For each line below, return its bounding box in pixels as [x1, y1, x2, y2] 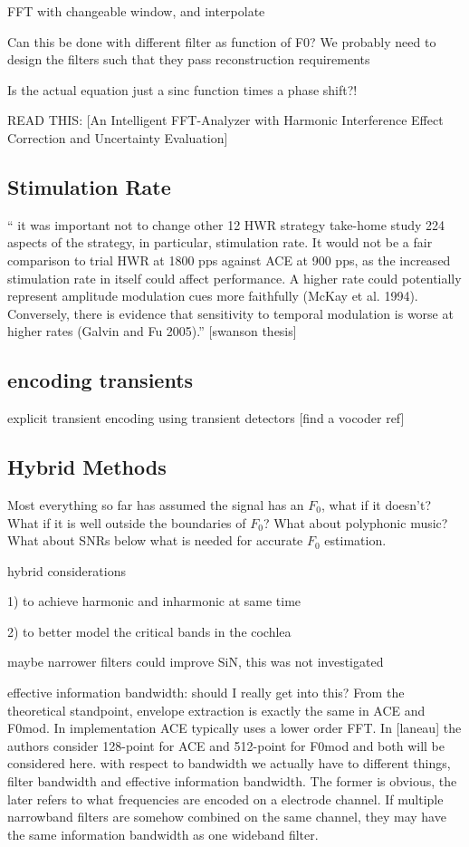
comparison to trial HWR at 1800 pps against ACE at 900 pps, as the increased [7, 250, 451, 269]
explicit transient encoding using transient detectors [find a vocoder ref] [7, 409, 405, 428]
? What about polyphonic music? [263, 513, 448, 532]
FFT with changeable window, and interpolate [7, 2, 265, 20]
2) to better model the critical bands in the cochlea [7, 621, 292, 640]
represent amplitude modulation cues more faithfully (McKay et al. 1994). [7, 286, 418, 305]
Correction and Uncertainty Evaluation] [7, 128, 228, 147]
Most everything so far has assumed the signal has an [7, 495, 304, 514]
